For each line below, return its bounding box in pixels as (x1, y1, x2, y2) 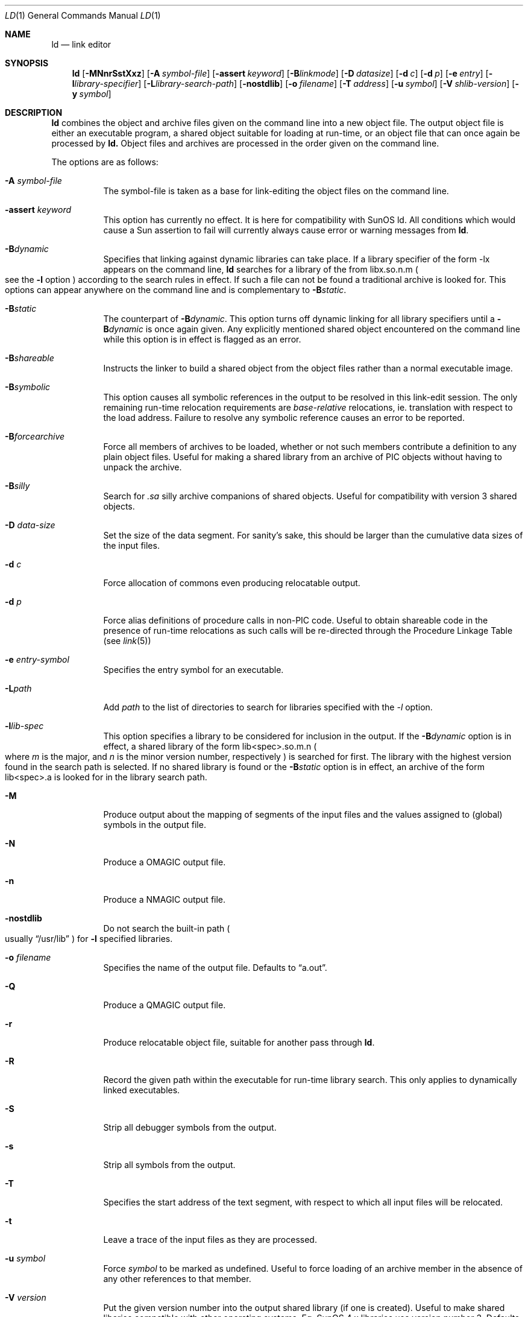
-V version (5, 1292, 46, 1303)
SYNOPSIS (5, 58, 49, 68)
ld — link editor (51, 39, 112, 49)
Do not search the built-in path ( (103, 923, 230, 933)
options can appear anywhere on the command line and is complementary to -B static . (5, 285, 347, 295)
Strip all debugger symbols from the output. (103, 1122, 277, 1132)
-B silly (5, 481, 30, 491)
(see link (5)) (103, 636, 151, 646)
